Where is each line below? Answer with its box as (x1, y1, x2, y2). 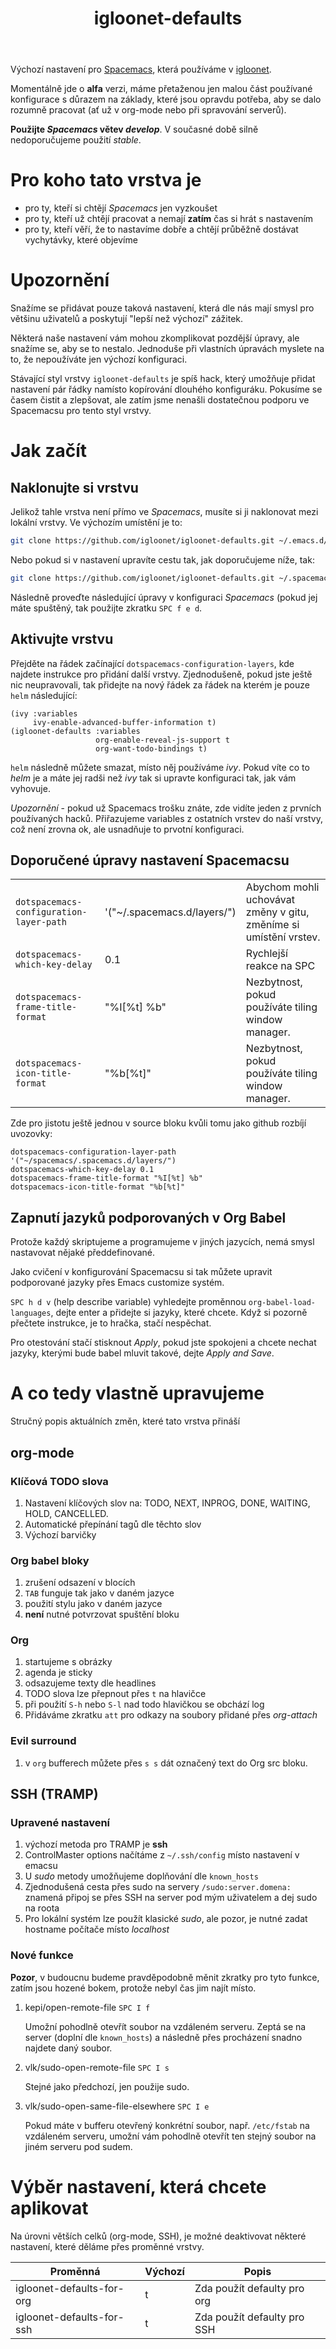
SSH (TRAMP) (10, 1786, 99, 1803)
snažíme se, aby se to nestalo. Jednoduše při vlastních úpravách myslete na (10, 343, 325, 355)
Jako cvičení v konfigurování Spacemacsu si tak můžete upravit (10, 1266, 273, 1278)
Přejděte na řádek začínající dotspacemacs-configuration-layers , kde (10, 657, 295, 669)
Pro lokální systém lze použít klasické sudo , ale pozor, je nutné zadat (24, 1913, 308, 1925)
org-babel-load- (248, 1298, 317, 1308)
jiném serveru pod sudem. (24, 2140, 133, 2152)
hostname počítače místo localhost (24, 1923, 170, 1936)
